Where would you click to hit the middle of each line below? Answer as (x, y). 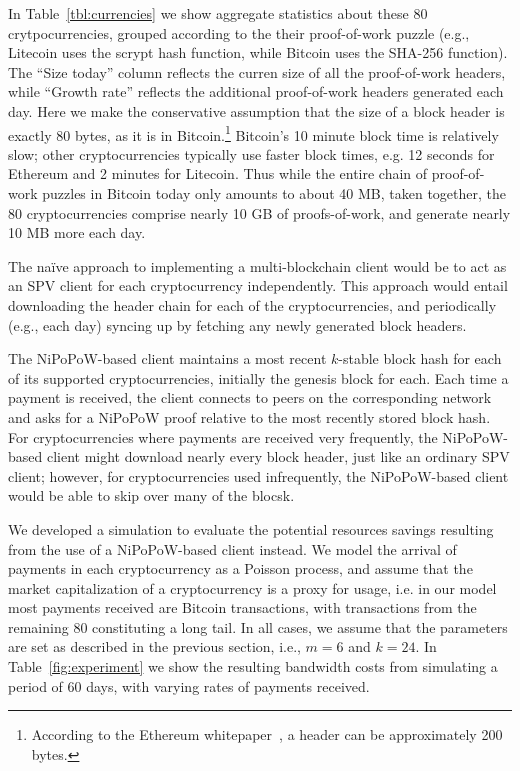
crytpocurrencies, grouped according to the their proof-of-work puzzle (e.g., (239, 32)
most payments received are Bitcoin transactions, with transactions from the (242, 607)
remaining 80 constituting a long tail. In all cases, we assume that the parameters (258, 626)
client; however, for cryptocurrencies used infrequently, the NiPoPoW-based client (258, 475)
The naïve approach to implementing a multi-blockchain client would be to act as (257, 265)
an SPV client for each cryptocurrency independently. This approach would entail (258, 285)
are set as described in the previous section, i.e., (154, 646)
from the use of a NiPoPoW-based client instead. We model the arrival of (232, 548)
